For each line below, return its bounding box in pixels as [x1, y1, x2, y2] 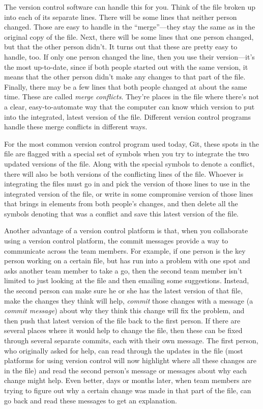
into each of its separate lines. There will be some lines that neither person [4, 11, 237, 22]
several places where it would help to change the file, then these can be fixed [4, 325, 243, 336]
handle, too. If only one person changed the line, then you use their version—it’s [4, 51, 255, 62]
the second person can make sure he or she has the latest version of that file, [4, 285, 243, 296]
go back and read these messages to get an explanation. [4, 395, 177, 405]
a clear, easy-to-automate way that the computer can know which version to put [4, 101, 255, 112]
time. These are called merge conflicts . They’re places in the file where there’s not [4, 91, 259, 102]
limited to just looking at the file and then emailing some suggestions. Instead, [4, 275, 249, 286]
